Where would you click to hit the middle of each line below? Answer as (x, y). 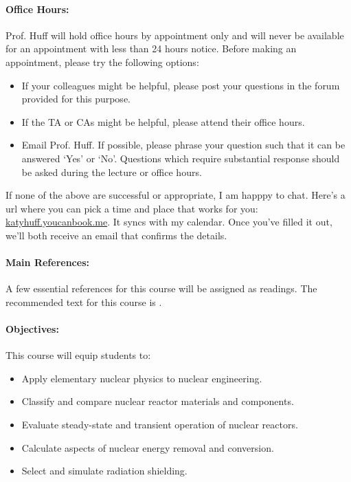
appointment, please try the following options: (102, 62)
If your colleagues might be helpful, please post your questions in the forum (181, 85)
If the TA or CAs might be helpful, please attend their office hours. (163, 121)
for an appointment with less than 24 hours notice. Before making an (151, 48)
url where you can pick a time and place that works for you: (132, 208)
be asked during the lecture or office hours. (112, 172)
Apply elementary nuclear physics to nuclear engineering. (142, 378)
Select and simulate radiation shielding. (104, 471)
